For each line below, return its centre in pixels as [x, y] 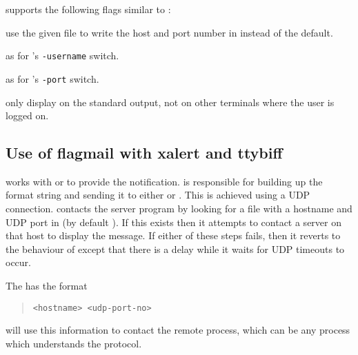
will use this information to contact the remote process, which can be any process [178, 330]
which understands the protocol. [74, 343]
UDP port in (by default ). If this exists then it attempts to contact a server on [173, 222]
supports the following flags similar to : [88, 9]
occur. [18, 262]
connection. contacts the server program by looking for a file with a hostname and [179, 209]
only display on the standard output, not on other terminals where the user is [170, 102]
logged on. [27, 115]
